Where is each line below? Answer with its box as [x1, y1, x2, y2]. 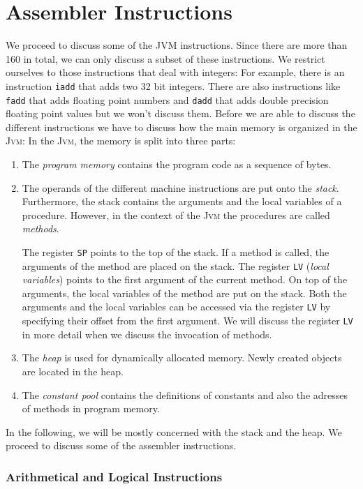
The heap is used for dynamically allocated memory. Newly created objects [22, 350, 342, 365]
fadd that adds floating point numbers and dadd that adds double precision [6, 92, 329, 107]
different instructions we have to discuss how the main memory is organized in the [6, 119, 357, 134]
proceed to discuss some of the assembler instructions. [6, 438, 237, 453]
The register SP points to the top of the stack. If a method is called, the [22, 244, 329, 259]
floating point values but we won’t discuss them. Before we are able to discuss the [6, 106, 355, 121]
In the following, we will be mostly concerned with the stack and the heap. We [6, 424, 342, 439]
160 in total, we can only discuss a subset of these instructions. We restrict [6, 51, 325, 66]
